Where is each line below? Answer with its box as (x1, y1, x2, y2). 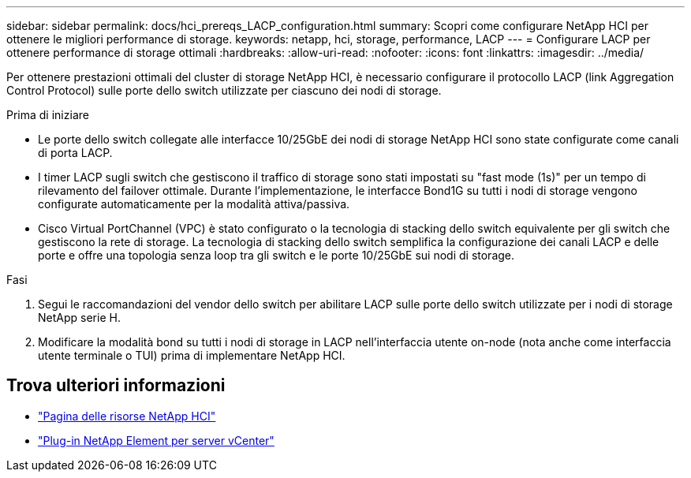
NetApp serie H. (38, 311, 121, 324)
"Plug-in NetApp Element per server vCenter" (38, 433, 275, 447)
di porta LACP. (38, 146, 113, 159)
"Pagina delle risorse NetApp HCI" (38, 409, 216, 423)
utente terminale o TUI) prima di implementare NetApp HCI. (38, 349, 345, 362)
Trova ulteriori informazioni (6, 375, 226, 396)
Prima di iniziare (6, 108, 89, 121)
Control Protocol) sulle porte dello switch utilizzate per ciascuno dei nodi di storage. (6, 84, 442, 97)
